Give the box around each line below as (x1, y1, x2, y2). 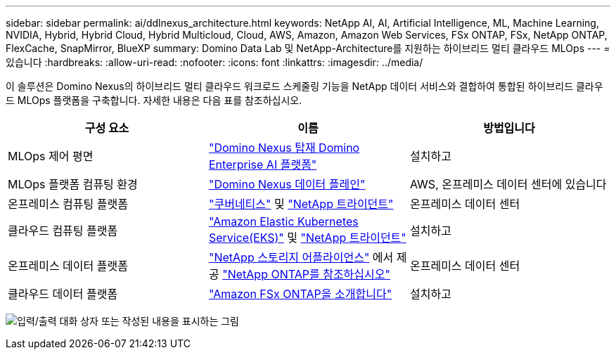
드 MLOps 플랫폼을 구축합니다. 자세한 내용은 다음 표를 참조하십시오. (6, 94, 302, 106)
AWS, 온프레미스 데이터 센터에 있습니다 (409, 177, 607, 191)
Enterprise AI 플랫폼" (208, 157, 317, 172)
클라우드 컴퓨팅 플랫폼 (8, 224, 118, 238)
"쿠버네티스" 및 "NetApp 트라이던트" (208, 197, 394, 211)
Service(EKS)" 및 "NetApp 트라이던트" (208, 231, 406, 245)
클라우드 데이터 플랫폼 (8, 287, 118, 301)
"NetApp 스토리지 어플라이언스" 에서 (208, 250, 394, 264)
